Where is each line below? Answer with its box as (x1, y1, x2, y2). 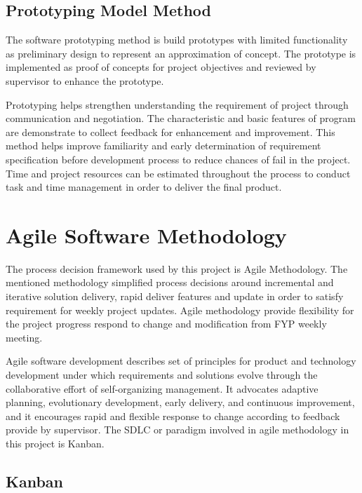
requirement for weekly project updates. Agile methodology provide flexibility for (6, 302, 354, 317)
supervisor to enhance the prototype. (6, 73, 164, 88)
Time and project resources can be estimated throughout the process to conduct (6, 166, 351, 180)
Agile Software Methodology (6, 220, 287, 249)
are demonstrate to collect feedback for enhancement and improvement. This (6, 124, 335, 139)
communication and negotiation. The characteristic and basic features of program (6, 111, 356, 126)
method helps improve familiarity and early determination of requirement (6, 138, 321, 153)
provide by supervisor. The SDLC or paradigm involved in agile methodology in (6, 422, 349, 437)
